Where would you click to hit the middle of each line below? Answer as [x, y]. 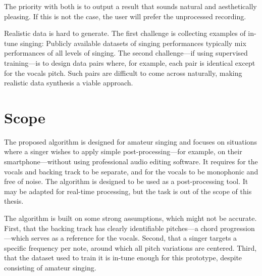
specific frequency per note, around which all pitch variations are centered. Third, [130, 247]
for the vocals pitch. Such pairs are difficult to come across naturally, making [123, 73]
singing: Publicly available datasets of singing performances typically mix [133, 43]
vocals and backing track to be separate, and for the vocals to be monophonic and [131, 171]
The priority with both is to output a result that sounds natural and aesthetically [130, 6]
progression [237, 228]
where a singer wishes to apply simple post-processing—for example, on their [123, 151]
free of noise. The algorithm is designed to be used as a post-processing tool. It [126, 181]
